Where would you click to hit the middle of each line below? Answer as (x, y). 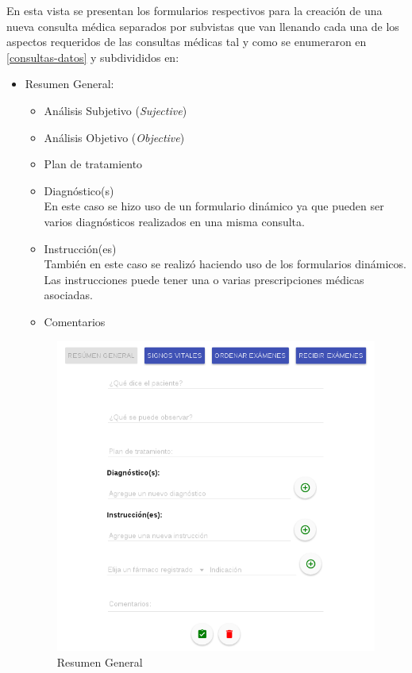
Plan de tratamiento (93, 164)
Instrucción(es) (80, 248)
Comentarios (75, 321)
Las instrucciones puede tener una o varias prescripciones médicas (204, 279)
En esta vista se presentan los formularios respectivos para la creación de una (194, 10)
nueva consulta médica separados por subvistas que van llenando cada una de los (203, 26)
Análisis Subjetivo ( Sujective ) (116, 110)
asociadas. (68, 295)
